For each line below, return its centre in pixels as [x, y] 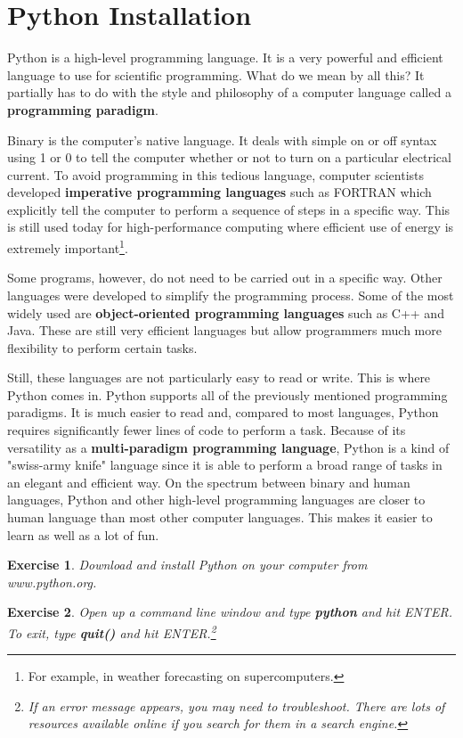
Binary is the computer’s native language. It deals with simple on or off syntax [222, 139]
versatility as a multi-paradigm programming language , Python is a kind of [228, 447]
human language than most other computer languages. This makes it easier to [220, 517]
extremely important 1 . [68, 246]
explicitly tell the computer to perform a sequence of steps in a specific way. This [229, 209]
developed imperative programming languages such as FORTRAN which [219, 192]
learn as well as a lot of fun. [83, 534]
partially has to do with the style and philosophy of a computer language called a [229, 92]
